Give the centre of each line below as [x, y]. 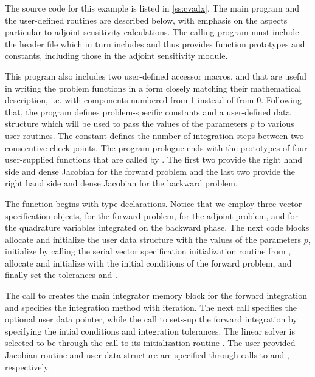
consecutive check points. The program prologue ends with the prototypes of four [156, 147]
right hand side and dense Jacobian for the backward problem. [121, 183]
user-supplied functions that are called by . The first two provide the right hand [154, 159]
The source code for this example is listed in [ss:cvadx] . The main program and [152, 8]
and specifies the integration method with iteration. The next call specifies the [151, 307]
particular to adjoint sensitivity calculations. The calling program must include [152, 32]
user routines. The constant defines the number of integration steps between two [154, 135]
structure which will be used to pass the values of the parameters [126, 124]
